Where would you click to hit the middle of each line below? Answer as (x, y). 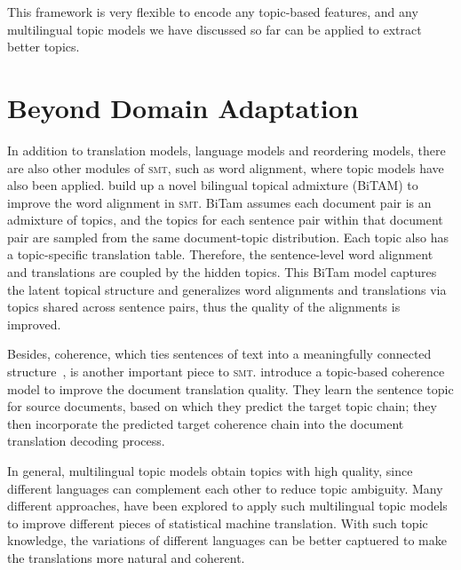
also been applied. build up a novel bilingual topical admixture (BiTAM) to (213, 185)
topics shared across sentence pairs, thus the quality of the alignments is (204, 307)
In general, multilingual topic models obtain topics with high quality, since (210, 471)
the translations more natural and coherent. (126, 557)
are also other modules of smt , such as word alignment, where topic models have (226, 167)
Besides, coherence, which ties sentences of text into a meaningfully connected (219, 354)
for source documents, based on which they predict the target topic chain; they (222, 406)
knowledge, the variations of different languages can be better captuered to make (227, 540)
